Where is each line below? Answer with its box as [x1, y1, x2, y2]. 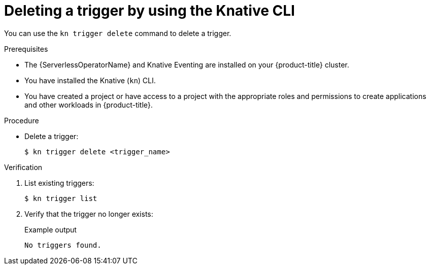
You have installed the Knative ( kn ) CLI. [24, 76, 156, 85]
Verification [4, 162, 43, 172]
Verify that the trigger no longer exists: [24, 209, 153, 218]
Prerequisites [4, 44, 48, 53]
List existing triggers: [24, 178, 94, 187]
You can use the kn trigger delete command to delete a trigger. [4, 28, 231, 38]
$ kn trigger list [24, 194, 97, 203]
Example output [24, 225, 77, 234]
